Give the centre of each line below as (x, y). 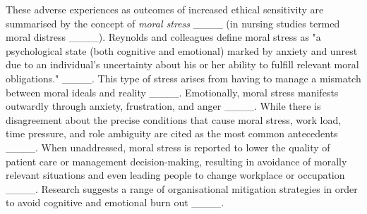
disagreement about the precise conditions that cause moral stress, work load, (174, 119)
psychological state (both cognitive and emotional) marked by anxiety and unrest (182, 50)
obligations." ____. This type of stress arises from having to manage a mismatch (183, 78)
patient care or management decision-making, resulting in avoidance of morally (176, 161)
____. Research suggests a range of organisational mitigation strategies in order (182, 188)
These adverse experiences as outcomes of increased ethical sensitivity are (165, 9)
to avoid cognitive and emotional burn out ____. (115, 202)
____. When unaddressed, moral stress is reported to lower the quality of (168, 147)
